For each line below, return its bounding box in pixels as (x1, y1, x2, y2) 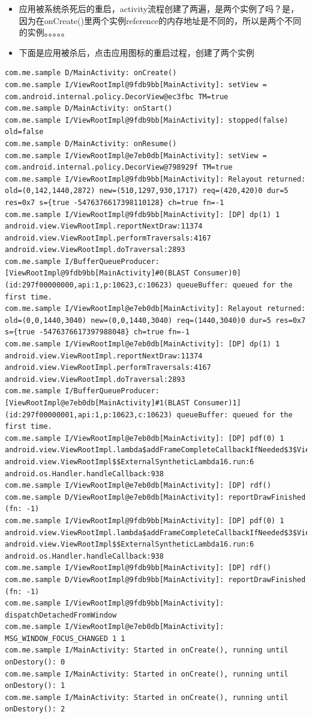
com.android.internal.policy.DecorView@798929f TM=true (5, 163, 233, 172)
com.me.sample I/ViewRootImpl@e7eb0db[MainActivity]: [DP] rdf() (5, 481, 271, 490)
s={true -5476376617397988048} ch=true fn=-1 (5, 328, 190, 337)
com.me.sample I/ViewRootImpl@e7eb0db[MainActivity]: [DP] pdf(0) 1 (5, 434, 284, 443)
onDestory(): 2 (5, 705, 65, 714)
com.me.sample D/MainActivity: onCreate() (5, 69, 177, 78)
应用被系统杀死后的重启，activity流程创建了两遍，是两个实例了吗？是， (19, 2, 299, 14)
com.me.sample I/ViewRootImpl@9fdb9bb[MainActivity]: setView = (5, 80, 267, 89)
